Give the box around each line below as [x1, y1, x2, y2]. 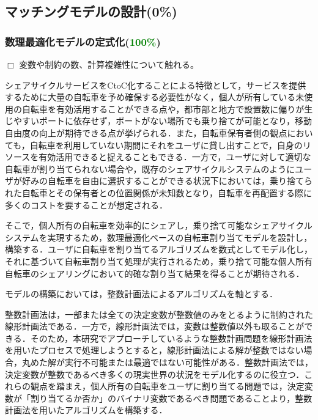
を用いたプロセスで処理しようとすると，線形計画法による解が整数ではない [5, 344, 304, 356]
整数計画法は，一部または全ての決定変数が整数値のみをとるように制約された [5, 308, 313, 320]
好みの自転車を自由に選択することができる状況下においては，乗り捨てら [21, 174, 313, 187]
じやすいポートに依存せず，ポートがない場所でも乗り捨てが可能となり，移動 [5, 114, 312, 127]
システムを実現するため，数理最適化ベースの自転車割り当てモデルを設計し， [5, 230, 312, 243]
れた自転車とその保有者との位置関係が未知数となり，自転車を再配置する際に [5, 186, 312, 199]
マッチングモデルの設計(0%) [5, 2, 177, 21]
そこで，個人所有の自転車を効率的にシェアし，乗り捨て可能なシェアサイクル [5, 219, 312, 232]
